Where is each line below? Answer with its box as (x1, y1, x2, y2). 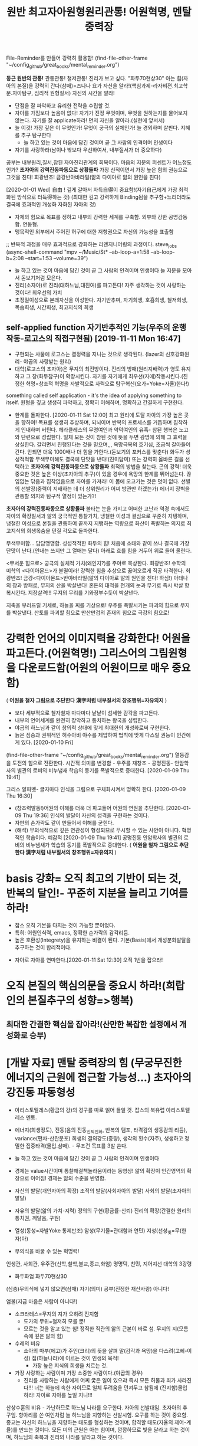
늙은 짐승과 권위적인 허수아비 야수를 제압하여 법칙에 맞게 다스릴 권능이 (14, 731, 176, 738)
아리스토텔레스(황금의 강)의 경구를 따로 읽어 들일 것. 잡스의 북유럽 (14, 1106, 165, 1113)
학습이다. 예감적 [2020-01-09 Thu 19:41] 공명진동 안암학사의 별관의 (25, 834, 183, 841)
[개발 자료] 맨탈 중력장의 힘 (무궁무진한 (6, 1057, 182, 1070)
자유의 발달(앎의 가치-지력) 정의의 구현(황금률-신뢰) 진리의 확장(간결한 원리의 (14, 1207, 192, 1214)
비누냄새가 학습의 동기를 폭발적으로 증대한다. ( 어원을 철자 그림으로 (25, 841, 179, 848)
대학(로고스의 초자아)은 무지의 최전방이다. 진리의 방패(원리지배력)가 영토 (14, 365, 180, 372)
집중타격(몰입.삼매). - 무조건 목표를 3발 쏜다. (25, 1142, 128, 1149)
